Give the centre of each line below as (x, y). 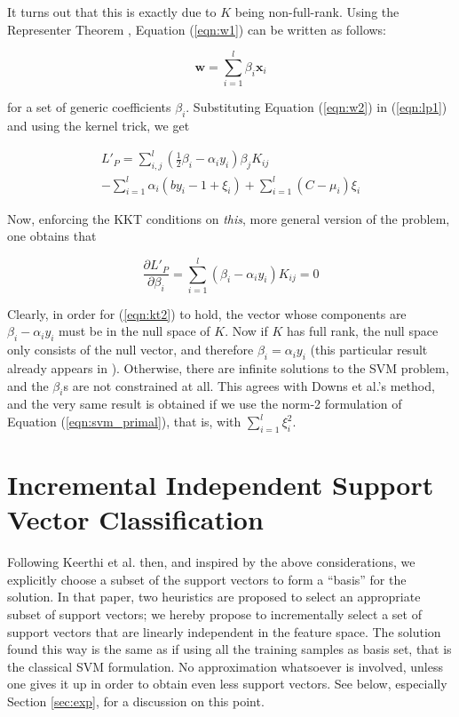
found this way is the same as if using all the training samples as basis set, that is (229, 649)
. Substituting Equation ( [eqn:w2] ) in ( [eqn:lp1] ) (317, 107)
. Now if (246, 331)
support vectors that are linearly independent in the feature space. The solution (224, 631)
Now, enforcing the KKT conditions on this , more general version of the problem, (229, 218)
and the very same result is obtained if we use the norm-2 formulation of (205, 404)
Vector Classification (135, 519)
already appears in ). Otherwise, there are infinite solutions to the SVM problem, (228, 368)
